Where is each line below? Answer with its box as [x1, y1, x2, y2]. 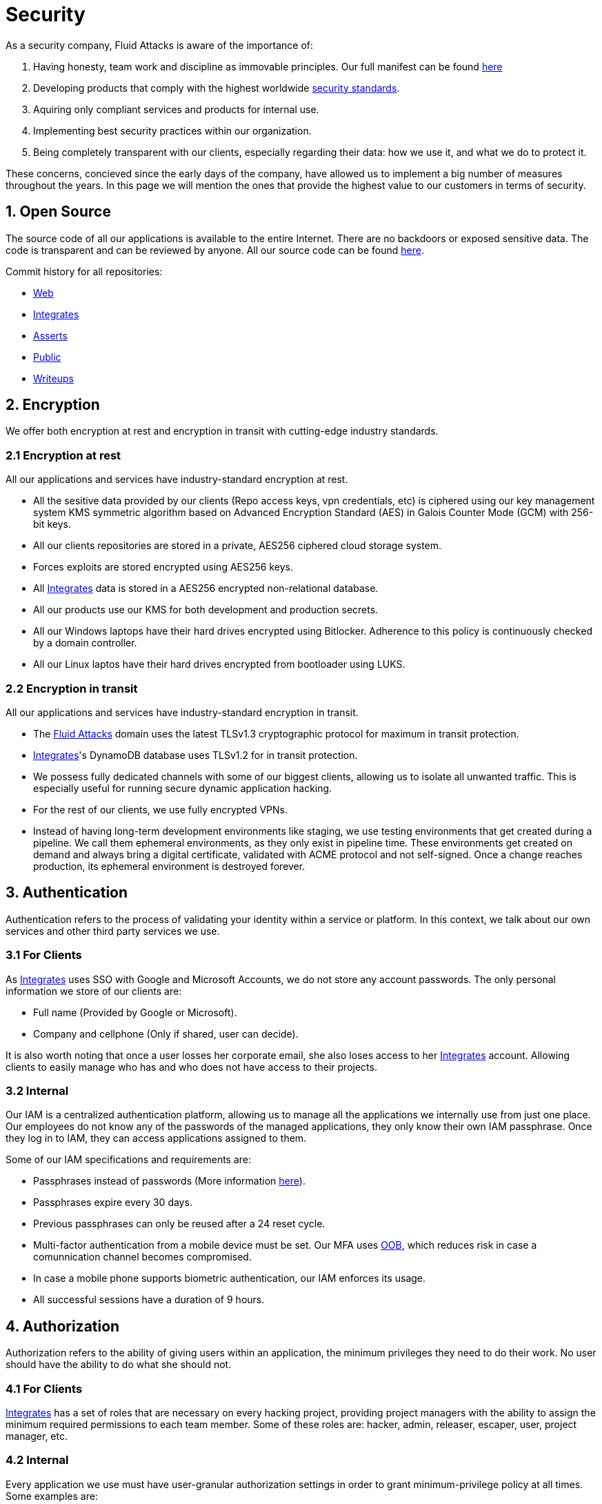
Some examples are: [6, 1490, 98, 1502]
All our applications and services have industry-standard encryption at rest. [6, 473, 348, 486]
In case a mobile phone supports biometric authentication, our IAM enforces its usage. [33, 1272, 426, 1285]
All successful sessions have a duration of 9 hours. [33, 1294, 265, 1306]
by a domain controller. [33, 637, 137, 649]
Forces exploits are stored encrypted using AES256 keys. [33, 561, 293, 573]
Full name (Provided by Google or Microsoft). [33, 1006, 237, 1018]
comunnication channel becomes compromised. [33, 1251, 252, 1263]
